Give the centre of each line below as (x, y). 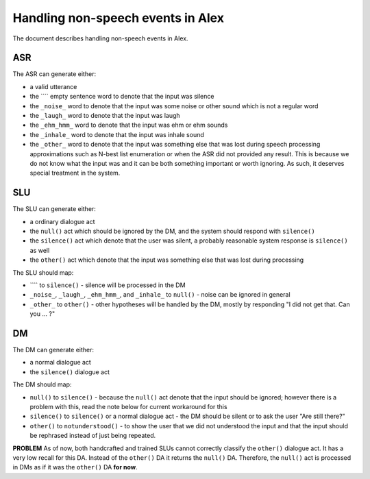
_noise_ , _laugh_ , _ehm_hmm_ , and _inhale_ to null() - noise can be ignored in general (160, 295)
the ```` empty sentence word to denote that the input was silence (122, 97)
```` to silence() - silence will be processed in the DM (108, 285)
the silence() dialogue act (70, 372)
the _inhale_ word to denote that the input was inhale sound (117, 134)
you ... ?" (42, 314)
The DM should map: (42, 384)
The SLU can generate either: (54, 209)
